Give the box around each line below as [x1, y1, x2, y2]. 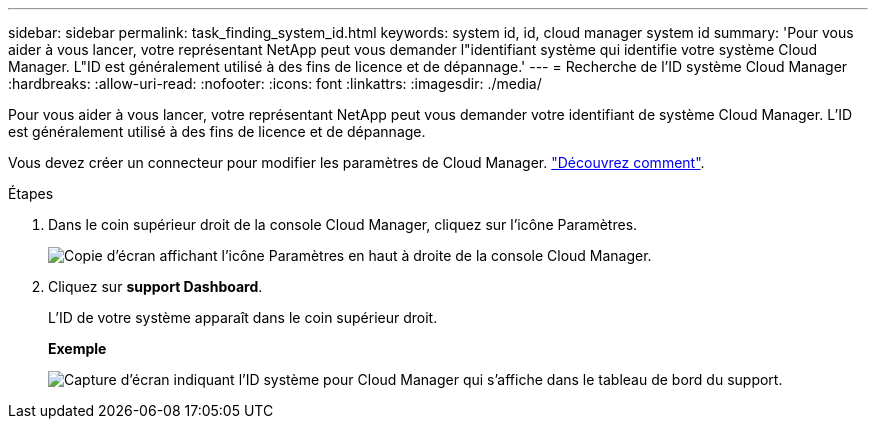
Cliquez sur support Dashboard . [48, 278, 263, 295]
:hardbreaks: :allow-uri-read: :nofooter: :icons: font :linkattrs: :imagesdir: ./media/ [8, 75, 542, 92]
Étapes [8, 185, 54, 202]
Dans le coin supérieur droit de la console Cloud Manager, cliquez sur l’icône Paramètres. [48, 216, 638, 233]
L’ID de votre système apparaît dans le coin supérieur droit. [48, 309, 438, 326]
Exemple [48, 340, 107, 357]
